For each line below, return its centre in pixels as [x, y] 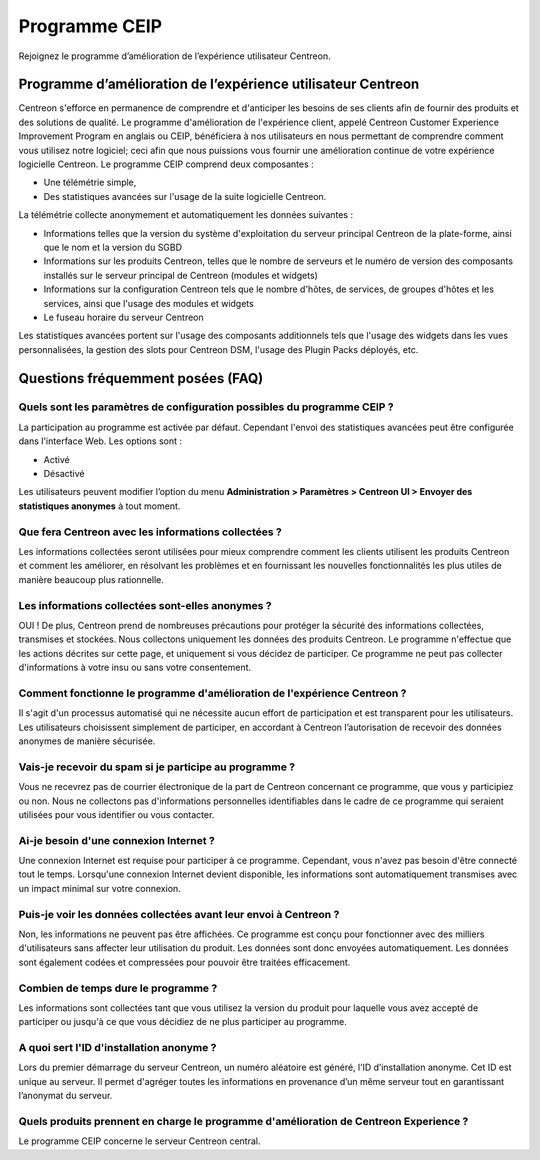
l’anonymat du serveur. [65, 1096]
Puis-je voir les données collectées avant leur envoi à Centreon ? [179, 914]
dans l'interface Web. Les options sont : [100, 441]
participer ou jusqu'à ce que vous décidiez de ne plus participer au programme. [182, 1022]
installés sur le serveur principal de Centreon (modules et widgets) [181, 275]
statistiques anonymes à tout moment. [99, 506]
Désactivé [64, 474]
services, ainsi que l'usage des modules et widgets [148, 303]
